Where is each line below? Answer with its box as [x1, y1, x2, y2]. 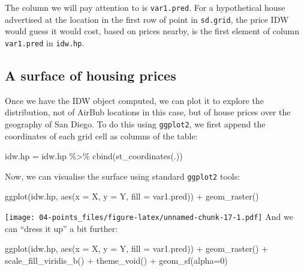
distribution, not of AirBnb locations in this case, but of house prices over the [5, 106, 291, 118]
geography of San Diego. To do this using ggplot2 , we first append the [5, 117, 266, 130]
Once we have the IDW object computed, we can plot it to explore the [5, 94, 264, 106]
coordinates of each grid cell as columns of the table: [5, 129, 198, 142]
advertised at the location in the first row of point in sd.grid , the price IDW [5, 13, 289, 25]
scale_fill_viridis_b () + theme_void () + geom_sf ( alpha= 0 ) [5, 254, 228, 266]
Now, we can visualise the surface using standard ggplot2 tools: [5, 169, 240, 182]
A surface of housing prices [5, 65, 176, 84]
